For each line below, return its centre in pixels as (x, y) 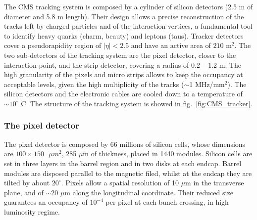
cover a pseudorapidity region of (53, 45)
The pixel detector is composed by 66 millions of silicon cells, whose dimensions (125, 144)
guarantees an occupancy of (46, 202)
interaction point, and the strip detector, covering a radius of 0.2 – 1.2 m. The (123, 65)
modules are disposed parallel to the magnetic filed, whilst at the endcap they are (128, 173)
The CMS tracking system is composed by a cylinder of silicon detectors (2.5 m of (128, 6)
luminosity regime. (32, 211)
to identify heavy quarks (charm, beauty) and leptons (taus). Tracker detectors (124, 35)
